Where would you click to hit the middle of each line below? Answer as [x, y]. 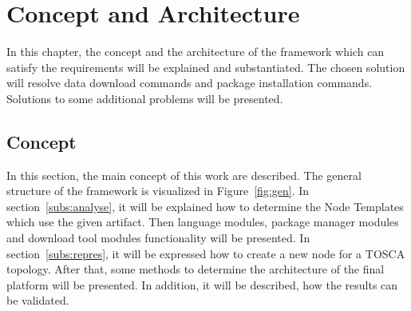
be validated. [38, 300]
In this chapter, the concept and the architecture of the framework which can [196, 52]
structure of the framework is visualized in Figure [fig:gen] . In [158, 191]
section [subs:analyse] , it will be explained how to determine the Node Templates [205, 206]
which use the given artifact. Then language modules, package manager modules [203, 222]
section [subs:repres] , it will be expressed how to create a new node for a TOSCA [206, 253]
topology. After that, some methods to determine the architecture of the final [196, 269]
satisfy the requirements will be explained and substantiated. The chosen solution [206, 67]
